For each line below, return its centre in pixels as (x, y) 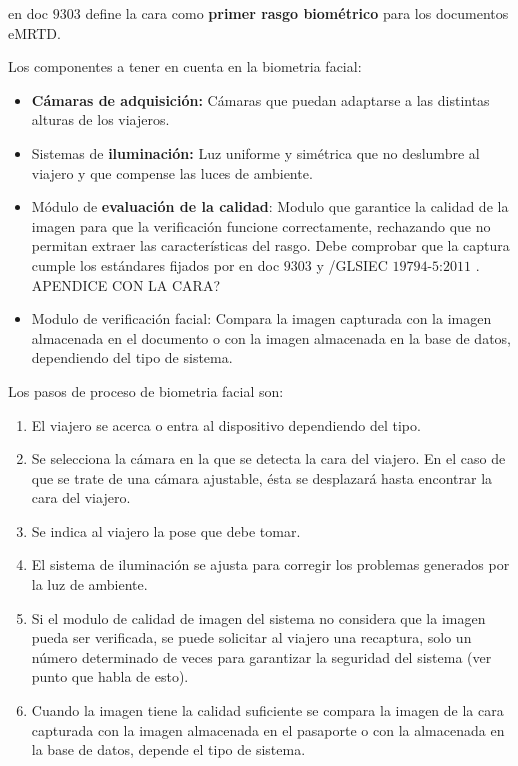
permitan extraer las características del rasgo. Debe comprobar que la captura (270, 245)
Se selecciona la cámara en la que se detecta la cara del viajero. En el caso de (268, 458)
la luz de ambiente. (89, 584)
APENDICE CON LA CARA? (126, 284)
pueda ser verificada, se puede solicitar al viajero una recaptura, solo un (251, 637)
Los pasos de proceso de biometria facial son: (146, 390)
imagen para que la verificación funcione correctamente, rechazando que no (261, 225)
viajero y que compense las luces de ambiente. (172, 172)
